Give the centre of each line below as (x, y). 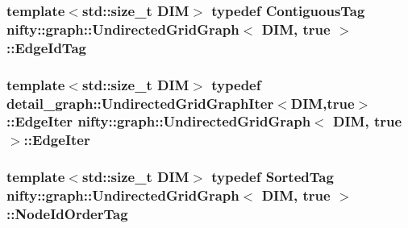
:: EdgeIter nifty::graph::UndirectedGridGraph (159, 121)
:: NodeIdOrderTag (67, 214)
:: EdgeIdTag (46, 47)
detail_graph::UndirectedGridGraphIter (140, 103)
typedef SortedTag (273, 177)
